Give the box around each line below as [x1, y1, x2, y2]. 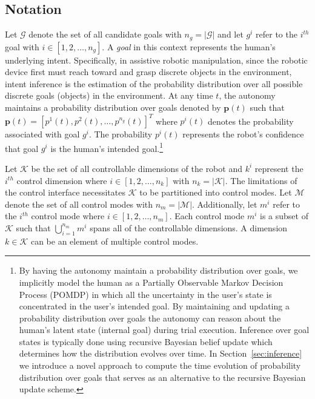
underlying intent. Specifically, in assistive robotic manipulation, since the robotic [5, 53, 308, 66]
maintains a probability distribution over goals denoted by [5, 101, 221, 114]
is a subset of [260, 209, 308, 222]
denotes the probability [207, 114, 294, 127]
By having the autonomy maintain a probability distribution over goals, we [19, 264, 298, 277]
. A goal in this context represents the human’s [102, 40, 276, 53]
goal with [5, 40, 39, 53]
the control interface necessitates [5, 186, 125, 199]
